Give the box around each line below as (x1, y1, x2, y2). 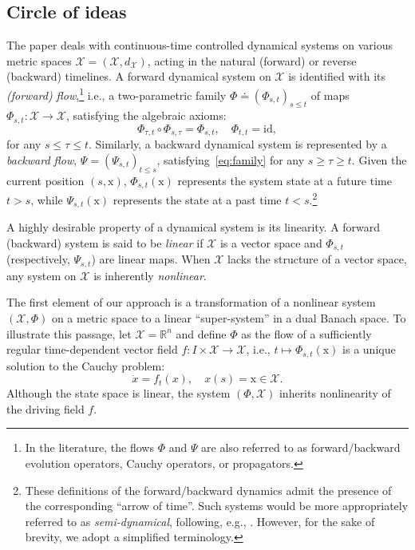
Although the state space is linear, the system (6, 385, 231, 402)
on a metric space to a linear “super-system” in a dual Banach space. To (51, 309, 406, 326)
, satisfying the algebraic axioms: (66, 107, 227, 124)
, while (30, 191, 63, 208)
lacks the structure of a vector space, (227, 251, 407, 267)
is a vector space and (219, 234, 322, 251)
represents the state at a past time (113, 191, 282, 208)
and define (176, 325, 227, 342)
